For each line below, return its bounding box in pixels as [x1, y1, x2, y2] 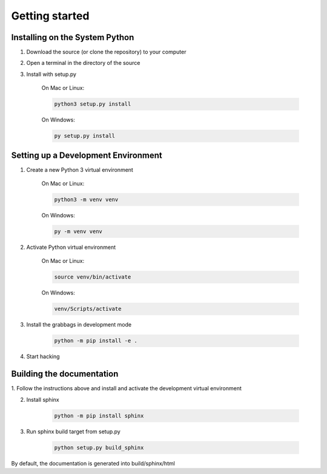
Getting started [11, 9, 90, 22]
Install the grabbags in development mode [26, 321, 132, 328]
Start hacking [26, 353, 60, 361]
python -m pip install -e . [54, 337, 137, 344]
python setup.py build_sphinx [54, 444, 144, 451]
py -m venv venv [54, 228, 103, 235]
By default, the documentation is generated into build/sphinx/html [11, 459, 175, 467]
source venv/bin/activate [54, 274, 131, 280]
